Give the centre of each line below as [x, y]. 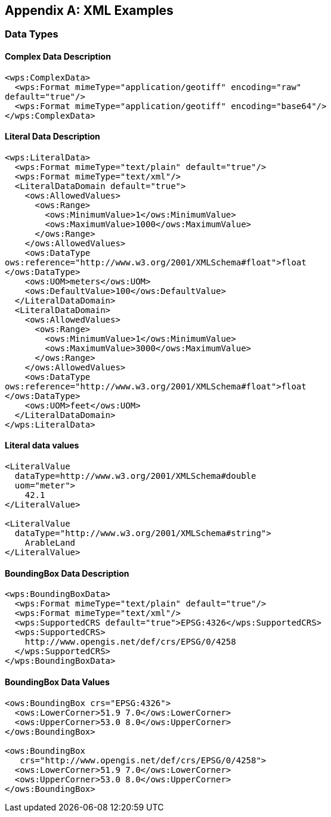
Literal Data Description [52, 137]
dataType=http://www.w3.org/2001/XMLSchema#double [135, 476]
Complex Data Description [58, 57]
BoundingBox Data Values [57, 682]
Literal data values [42, 445]
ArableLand [50, 543]
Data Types [32, 34]
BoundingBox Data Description [67, 573]
